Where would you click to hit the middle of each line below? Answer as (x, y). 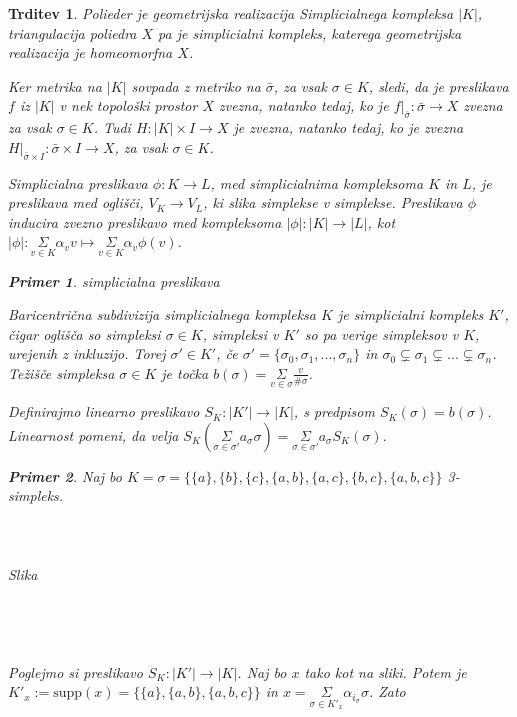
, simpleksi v (240, 333)
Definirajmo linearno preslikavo (104, 411)
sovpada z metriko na (196, 85)
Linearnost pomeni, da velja (93, 434)
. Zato (387, 691)
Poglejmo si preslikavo (75, 671)
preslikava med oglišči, (76, 202)
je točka (185, 372)
